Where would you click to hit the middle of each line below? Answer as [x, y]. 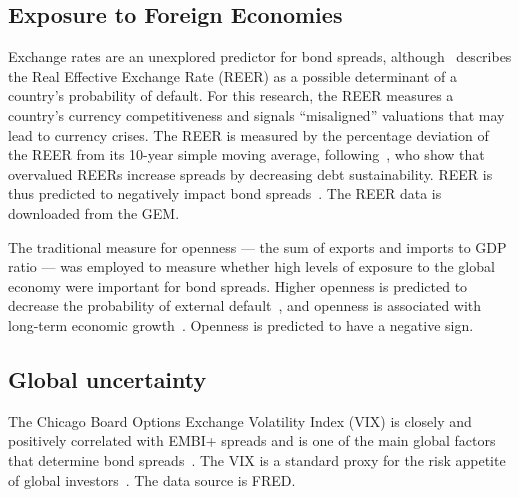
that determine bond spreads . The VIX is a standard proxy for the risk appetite [257, 459]
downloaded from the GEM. [94, 212]
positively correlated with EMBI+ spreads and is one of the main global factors [252, 440]
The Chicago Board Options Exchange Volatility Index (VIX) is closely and [240, 420]
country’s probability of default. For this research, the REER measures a [231, 95]
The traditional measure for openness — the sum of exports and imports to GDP [257, 246]
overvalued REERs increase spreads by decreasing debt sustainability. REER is [250, 173]
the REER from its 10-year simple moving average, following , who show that [246, 154]
